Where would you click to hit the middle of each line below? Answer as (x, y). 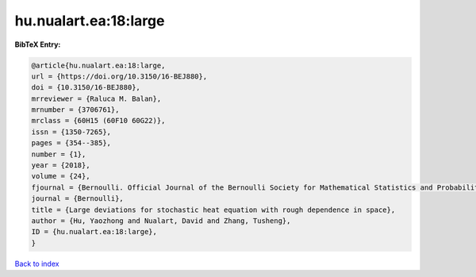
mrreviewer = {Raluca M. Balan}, (96, 98)
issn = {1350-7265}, (71, 132)
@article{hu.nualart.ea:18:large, (98, 65)
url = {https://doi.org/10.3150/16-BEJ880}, (119, 76)
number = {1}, (59, 154)
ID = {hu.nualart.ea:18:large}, (94, 232)
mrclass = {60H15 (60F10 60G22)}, (98, 121)
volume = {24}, (61, 176)
